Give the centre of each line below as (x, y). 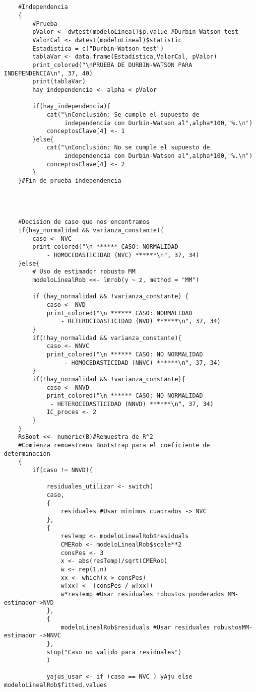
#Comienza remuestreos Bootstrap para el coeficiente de (114, 446)
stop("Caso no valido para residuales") (114, 652)
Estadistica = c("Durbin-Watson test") (98, 48)
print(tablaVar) (59, 82)
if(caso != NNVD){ (63, 470)
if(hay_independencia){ (71, 106)
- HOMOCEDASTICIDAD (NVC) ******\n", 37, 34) (123, 255)
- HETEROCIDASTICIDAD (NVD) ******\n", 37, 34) (141, 321)
